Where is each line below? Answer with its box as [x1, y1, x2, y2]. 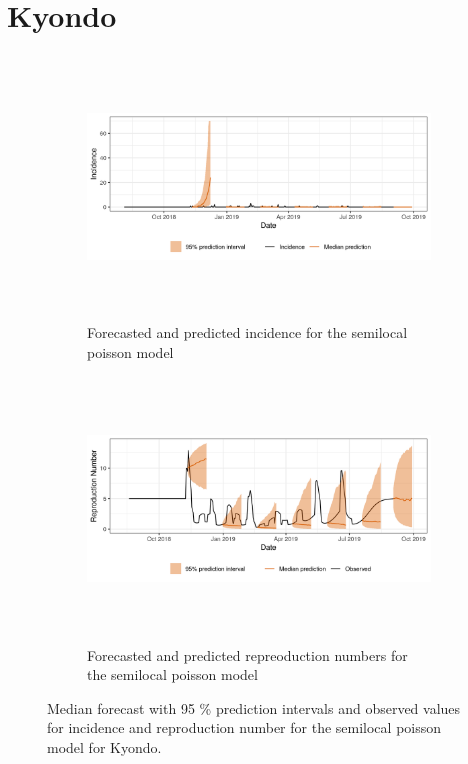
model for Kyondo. [47, 737, 162, 757]
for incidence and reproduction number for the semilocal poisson [47, 717, 442, 738]
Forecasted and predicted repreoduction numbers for [87, 644, 408, 665]
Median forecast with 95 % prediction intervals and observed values [47, 697, 461, 718]
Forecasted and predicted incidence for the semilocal [87, 322, 408, 343]
